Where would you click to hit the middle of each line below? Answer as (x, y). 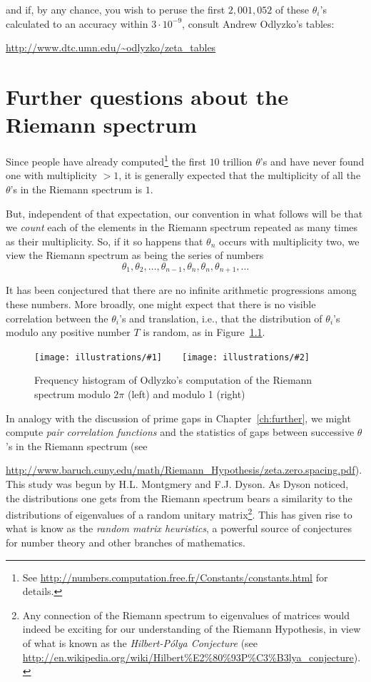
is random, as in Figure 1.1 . (204, 332)
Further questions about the (147, 96)
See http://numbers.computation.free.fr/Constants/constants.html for (175, 577)
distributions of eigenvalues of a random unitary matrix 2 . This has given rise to (179, 513)
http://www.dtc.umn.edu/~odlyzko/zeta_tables (111, 47)
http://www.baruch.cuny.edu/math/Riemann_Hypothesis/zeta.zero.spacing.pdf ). (184, 470)
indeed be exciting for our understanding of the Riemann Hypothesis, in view (192, 629)
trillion (238, 161)
